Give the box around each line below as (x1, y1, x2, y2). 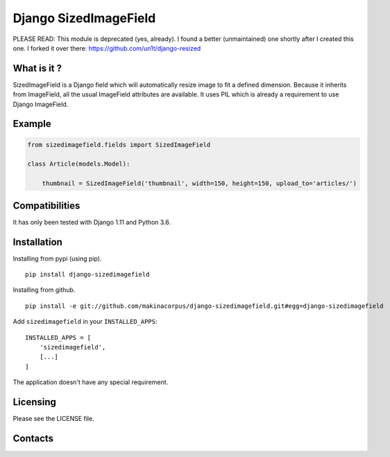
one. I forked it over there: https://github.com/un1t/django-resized (12, 44, 201, 52)
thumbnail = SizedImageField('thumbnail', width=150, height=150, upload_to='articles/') (42, 180, 357, 187)
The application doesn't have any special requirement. (12, 378, 169, 386)
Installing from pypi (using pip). (12, 254, 102, 263)
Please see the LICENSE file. (12, 415, 94, 423)
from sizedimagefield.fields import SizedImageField (27, 141, 211, 148)
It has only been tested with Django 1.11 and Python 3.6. (12, 218, 171, 226)
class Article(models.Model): (27, 160, 130, 168)
